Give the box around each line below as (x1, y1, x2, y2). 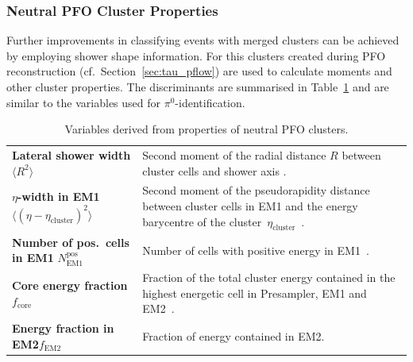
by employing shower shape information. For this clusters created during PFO (6, 47, 386, 64)
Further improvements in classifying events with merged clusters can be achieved (6, 32, 399, 48)
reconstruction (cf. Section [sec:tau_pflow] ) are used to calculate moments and (6, 63, 392, 79)
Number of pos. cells (12, 233, 129, 250)
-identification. (175, 94, 245, 110)
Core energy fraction (12, 276, 128, 293)
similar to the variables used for (6, 94, 161, 110)
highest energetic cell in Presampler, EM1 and (142, 284, 367, 301)
